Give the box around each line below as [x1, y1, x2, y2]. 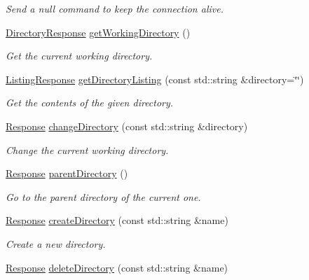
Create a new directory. [6, 236, 106, 251]
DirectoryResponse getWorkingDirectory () [6, 24, 191, 39]
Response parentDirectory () [6, 166, 128, 181]
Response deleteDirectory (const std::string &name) [6, 260, 228, 274]
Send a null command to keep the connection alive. [6, 1, 224, 15]
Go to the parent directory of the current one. [6, 189, 201, 204]
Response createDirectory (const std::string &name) [6, 213, 228, 227]
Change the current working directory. [6, 142, 169, 157]
